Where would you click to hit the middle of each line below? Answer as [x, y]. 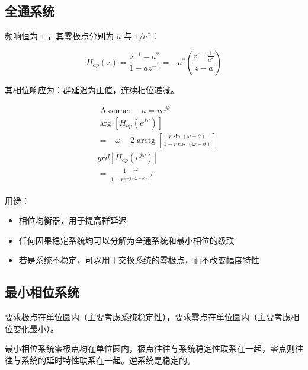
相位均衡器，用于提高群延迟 [73, 220]
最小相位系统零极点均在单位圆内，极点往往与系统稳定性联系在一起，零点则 [150, 348]
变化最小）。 [36, 328]
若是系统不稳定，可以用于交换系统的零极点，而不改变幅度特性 [139, 260]
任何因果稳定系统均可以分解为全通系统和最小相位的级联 [126, 240]
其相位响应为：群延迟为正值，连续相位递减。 [92, 89]
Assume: [115, 111]
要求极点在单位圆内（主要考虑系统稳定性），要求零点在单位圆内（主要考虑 [148, 317]
